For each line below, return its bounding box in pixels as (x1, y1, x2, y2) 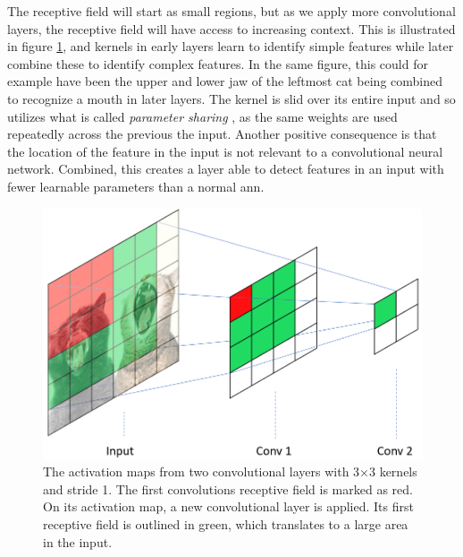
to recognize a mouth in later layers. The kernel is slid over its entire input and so (7, 89, 456, 107)
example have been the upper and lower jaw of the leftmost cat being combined (7, 72, 443, 90)
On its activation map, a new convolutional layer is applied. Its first (43, 497, 414, 516)
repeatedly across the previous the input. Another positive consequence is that (7, 124, 437, 143)
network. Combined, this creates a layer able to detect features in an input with (7, 159, 444, 178)
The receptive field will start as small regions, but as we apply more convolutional (7, 2, 456, 20)
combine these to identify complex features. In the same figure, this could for (7, 54, 428, 73)
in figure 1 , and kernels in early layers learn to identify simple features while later (7, 37, 454, 56)
